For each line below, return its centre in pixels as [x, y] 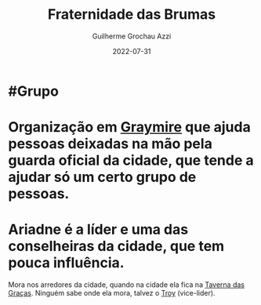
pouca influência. [66, 263]
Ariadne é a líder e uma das [98, 230]
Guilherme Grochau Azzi [132, 36]
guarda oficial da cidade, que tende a [131, 160]
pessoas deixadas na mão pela [111, 144]
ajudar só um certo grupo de [102, 177]
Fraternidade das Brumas [132, 15]
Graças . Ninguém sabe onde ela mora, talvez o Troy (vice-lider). [112, 293]
